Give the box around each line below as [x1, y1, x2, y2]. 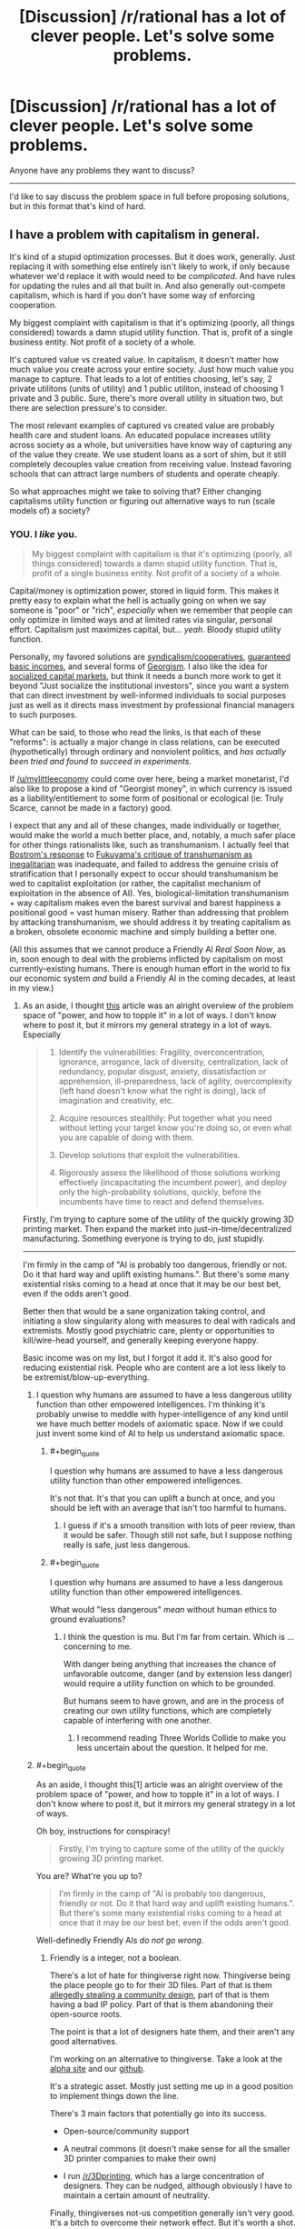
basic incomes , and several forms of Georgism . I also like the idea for [9, 661, 269, 672]
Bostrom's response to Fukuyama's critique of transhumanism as [9, 849, 252, 860]
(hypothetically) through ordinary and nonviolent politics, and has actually [9, 746, 287, 757]
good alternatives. [49, 2036, 118, 2047]
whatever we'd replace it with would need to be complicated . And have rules [9, 270, 296, 281]
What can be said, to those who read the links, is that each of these [9, 727, 261, 738]
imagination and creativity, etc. [58, 1095, 174, 1106]
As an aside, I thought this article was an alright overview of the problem [22, 1000, 294, 1011]
